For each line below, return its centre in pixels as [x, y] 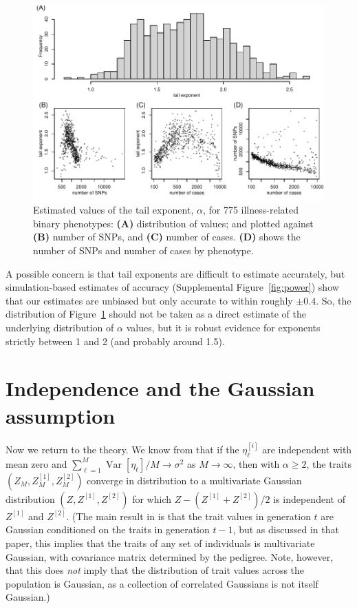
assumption [61, 415]
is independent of [309, 498]
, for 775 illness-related [250, 210]
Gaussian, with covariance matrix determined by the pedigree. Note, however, [170, 556]
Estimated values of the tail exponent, [113, 210]
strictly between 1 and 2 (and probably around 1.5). [115, 341]
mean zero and [36, 463]
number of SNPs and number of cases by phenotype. [143, 250]
